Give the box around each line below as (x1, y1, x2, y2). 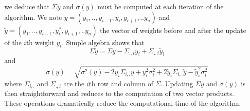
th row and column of (89, 78, 154, 88)
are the (63, 78, 85, 88)
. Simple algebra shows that (62, 37, 144, 47)
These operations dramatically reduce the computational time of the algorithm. (4, 97, 241, 108)
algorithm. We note (4, 12, 62, 22)
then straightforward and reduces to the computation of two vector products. (4, 88, 234, 98)
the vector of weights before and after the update (100, 25, 246, 35)
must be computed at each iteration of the (97, 1, 224, 11)
